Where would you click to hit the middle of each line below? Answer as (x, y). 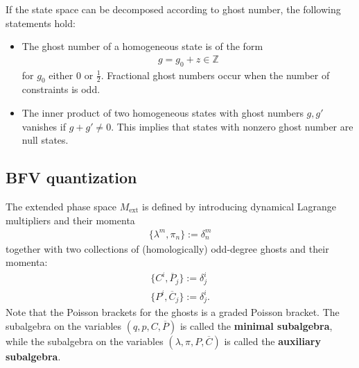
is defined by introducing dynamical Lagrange (239, 206)
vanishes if (44, 126)
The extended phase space (61, 206)
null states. (45, 140)
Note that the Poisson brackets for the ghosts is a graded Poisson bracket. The (173, 312)
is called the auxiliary (272, 341)
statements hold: (41, 23)
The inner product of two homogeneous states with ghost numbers (163, 112)
